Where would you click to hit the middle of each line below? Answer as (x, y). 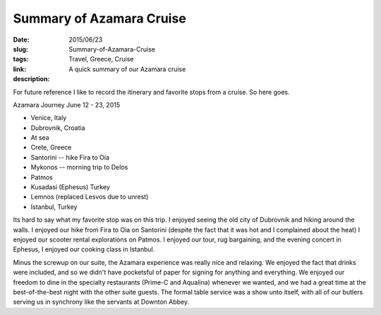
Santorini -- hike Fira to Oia (70, 157)
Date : (21, 40)
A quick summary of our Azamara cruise (127, 69)
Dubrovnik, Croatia (58, 128)
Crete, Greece (51, 148)
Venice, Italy (49, 118)
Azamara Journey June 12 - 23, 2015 (66, 105)
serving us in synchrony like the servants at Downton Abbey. (101, 302)
